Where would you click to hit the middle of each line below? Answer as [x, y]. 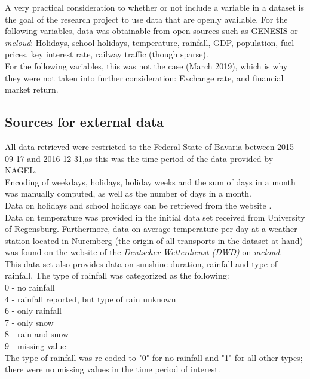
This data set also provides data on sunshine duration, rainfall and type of [141, 263]
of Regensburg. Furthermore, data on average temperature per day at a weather [151, 229]
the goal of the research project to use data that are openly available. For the [146, 19]
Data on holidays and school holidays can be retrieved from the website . [138, 205]
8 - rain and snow [37, 334]
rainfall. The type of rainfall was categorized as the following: [117, 275]
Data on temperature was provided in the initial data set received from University [155, 217]
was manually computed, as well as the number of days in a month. [128, 193]
